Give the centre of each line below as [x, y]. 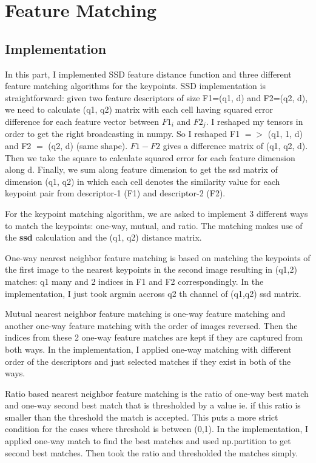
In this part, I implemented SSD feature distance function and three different [148, 74]
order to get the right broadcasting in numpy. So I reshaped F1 [123, 134]
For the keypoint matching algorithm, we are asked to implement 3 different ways [156, 213]
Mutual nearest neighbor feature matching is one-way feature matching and [145, 314]
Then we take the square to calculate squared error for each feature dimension [150, 157]
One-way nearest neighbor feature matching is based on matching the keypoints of [158, 257]
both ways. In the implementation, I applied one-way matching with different [148, 349]
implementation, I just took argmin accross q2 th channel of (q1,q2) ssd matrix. [153, 293]
